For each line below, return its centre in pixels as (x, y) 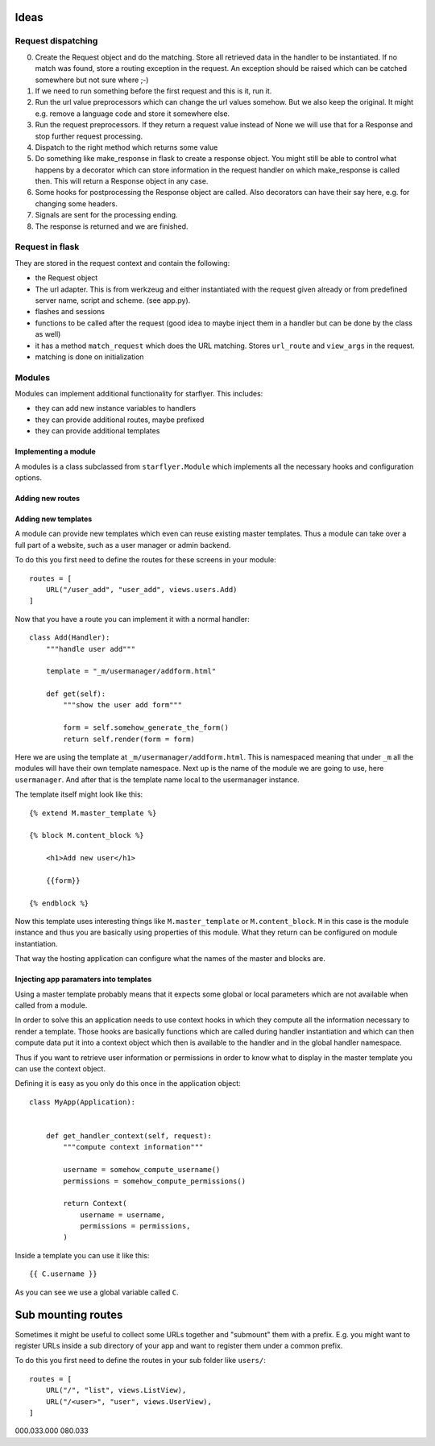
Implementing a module (55, 452)
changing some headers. (77, 203)
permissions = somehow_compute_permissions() (154, 1181)
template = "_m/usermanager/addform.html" (131, 671)
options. (29, 477)
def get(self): (76, 694)
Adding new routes (48, 498)
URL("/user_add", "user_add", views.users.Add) (141, 589)
